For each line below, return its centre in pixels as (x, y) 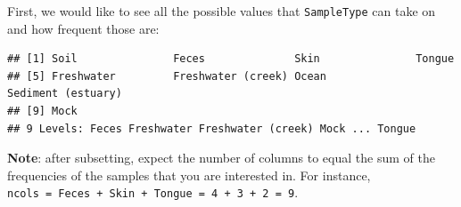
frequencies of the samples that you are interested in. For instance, (189, 175)
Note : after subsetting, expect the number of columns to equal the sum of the (221, 158)
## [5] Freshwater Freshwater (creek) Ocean (167, 76)
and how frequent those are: (83, 28)
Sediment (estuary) (65, 94)
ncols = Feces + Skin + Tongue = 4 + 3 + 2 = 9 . (153, 192)
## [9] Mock (42, 111)
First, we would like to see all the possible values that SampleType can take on (222, 11)
